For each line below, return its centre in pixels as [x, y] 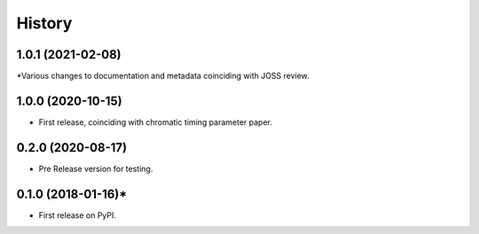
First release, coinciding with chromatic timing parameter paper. [155, 122]
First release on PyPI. [78, 215]
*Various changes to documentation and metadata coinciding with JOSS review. [163, 76]
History [44, 23]
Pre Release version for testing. [96, 168]
